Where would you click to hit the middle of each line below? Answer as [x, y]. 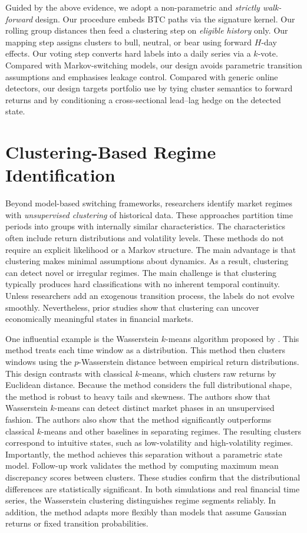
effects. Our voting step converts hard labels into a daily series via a [128, 53]
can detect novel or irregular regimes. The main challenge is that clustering [141, 272]
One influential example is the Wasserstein [82, 338]
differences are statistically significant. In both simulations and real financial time [153, 488]
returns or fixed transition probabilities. [77, 523]
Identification [60, 175]
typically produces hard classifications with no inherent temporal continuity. [143, 284]
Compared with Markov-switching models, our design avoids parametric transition [154, 65]
